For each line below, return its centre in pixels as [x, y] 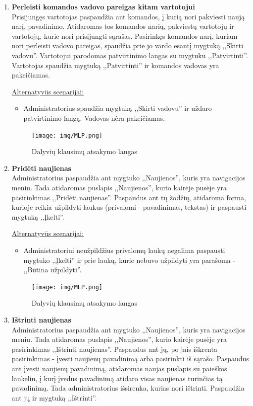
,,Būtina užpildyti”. [52, 270]
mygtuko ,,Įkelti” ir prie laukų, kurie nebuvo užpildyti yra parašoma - [129, 260]
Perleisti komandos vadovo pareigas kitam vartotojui [103, 6]
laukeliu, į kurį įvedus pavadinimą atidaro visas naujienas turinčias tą [117, 378]
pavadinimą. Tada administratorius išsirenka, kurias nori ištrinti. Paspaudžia [128, 388]
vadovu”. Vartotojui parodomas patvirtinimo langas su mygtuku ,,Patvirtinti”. [130, 55]
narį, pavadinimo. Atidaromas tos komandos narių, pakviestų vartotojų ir [123, 26]
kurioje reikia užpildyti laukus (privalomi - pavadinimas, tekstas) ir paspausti [129, 207]
